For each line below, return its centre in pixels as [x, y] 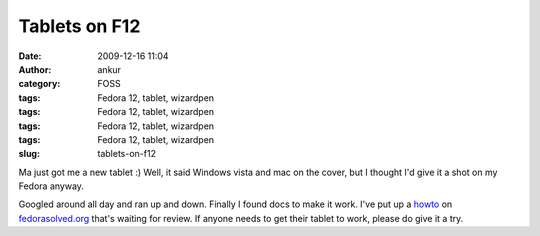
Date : [30, 56]
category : [39, 84]
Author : [35, 69]
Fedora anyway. [51, 186]
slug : [29, 154]
